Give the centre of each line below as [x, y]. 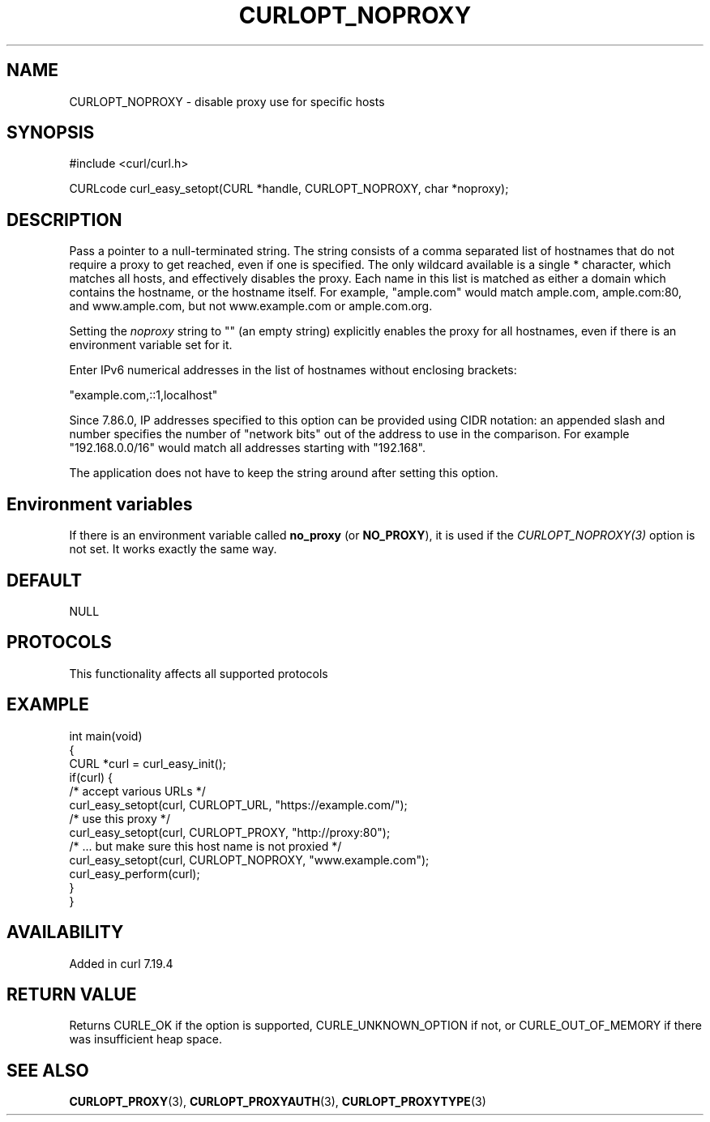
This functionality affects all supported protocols [199, 673]
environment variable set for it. [151, 345]
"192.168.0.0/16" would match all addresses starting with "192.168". [248, 448]
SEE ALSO [48, 1070]
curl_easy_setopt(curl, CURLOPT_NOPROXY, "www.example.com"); [249, 860]
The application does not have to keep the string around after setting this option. [284, 473]
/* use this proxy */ [120, 818]
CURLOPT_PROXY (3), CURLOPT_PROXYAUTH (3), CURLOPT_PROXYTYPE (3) [278, 1102]
